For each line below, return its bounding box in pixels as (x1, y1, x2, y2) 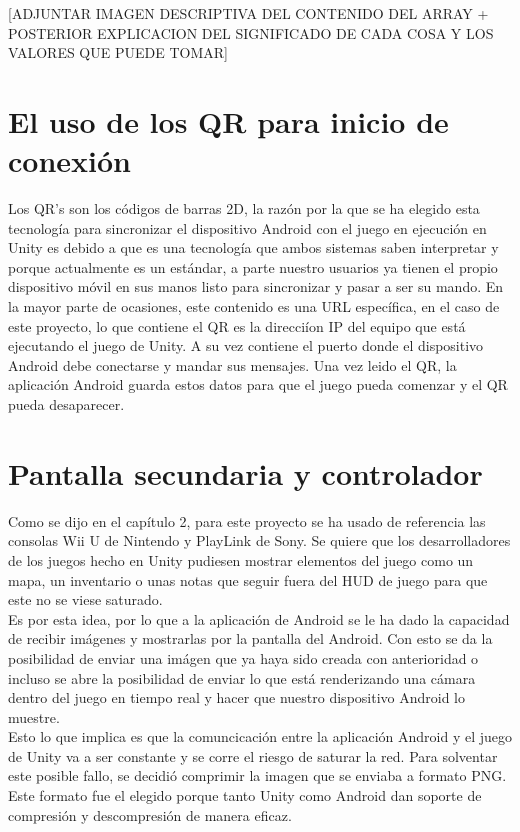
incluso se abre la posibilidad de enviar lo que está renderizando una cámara (8, 667, 476, 688)
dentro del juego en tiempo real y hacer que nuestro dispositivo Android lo (8, 687, 466, 708)
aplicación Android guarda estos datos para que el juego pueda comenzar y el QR (8, 374, 508, 395)
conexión (8, 140, 131, 181)
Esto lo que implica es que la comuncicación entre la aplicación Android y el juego (8, 726, 513, 747)
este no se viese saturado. (8, 589, 163, 610)
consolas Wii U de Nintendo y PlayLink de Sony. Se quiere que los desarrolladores (8, 530, 511, 551)
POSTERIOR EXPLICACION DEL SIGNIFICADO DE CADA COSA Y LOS (8, 22, 494, 43)
